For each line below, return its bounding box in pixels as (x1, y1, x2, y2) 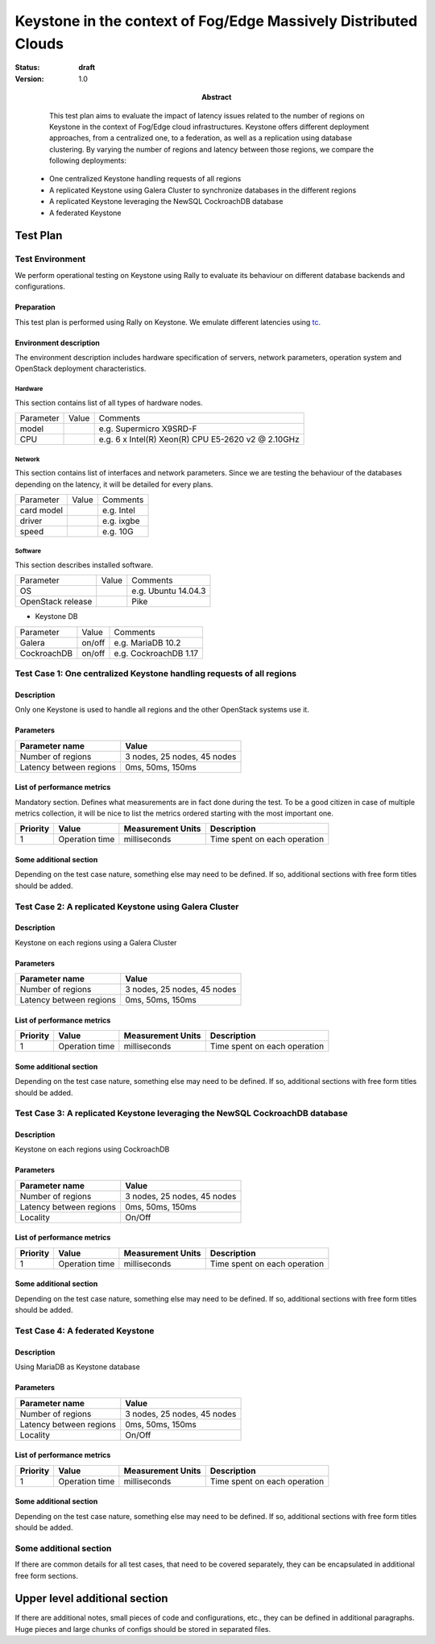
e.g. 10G (101, 525, 134, 537)
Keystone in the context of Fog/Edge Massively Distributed (14, 12, 418, 30)
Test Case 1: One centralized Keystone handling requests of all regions (14, 668, 297, 679)
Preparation (14, 302, 56, 312)
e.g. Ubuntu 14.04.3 (131, 585, 206, 596)
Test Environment (14, 254, 86, 265)
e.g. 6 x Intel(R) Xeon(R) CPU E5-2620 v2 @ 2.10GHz (98, 434, 300, 445)
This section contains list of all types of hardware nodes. (14, 397, 203, 407)
